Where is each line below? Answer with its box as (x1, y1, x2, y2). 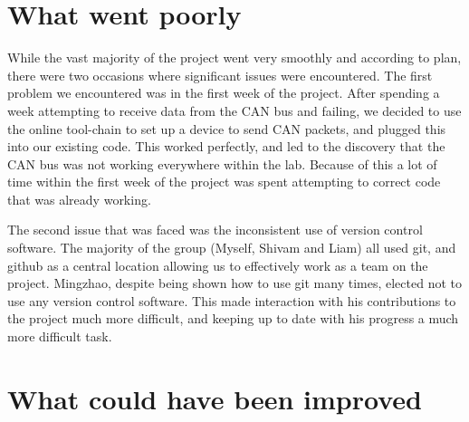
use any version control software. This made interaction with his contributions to (7, 291, 456, 310)
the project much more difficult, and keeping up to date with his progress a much (7, 309, 459, 328)
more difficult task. (7, 327, 112, 346)
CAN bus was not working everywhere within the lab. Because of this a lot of (7, 154, 437, 173)
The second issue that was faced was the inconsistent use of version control (7, 220, 423, 239)
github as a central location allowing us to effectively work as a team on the (7, 255, 428, 274)
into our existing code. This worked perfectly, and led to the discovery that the (7, 137, 445, 156)
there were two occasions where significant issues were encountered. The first (7, 65, 433, 84)
